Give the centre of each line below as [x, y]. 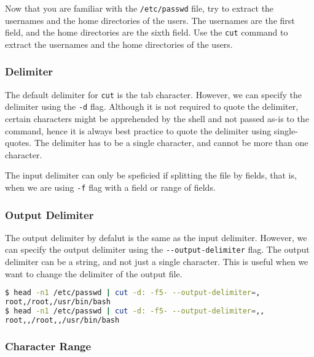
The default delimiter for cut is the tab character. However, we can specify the [154, 94]
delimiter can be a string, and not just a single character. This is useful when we [157, 262]
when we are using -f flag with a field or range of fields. [110, 187]
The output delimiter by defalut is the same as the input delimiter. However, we [156, 237]
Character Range [48, 346]
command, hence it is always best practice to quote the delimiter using [138, 130]
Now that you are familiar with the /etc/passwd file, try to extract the [139, 8]
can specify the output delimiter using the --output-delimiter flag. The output [157, 249]
